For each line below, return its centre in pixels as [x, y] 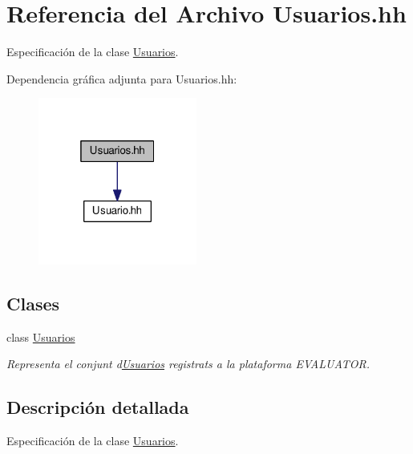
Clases [33, 303]
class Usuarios [41, 336]
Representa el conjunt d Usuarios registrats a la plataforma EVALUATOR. [188, 364]
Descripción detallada [98, 407]
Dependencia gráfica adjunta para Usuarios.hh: [122, 78]
